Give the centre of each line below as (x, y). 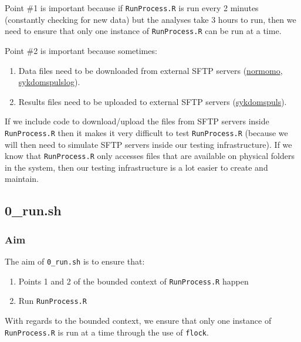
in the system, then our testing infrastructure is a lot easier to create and (136, 167)
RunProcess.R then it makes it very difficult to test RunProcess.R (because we (146, 132)
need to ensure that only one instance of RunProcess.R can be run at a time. (143, 31)
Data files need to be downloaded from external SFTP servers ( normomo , (150, 70)
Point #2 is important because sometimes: (81, 50)
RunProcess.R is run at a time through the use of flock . (107, 332)
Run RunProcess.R (53, 301)
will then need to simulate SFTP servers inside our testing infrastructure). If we (148, 144)
